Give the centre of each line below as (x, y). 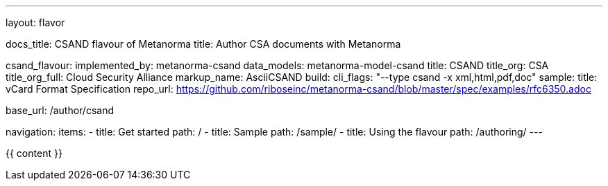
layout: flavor (35, 22)
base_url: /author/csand (60, 110)
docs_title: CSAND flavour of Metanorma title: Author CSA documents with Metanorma (203, 44)
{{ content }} (34, 153)
